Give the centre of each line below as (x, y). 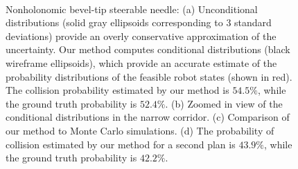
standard (253, 22)
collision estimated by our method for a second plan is (121, 144)
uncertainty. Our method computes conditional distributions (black (148, 49)
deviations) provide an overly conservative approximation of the (141, 36)
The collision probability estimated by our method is (117, 90)
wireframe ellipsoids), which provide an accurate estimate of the (141, 62)
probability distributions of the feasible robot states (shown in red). (149, 76)
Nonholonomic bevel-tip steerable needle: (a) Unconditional (132, 9)
